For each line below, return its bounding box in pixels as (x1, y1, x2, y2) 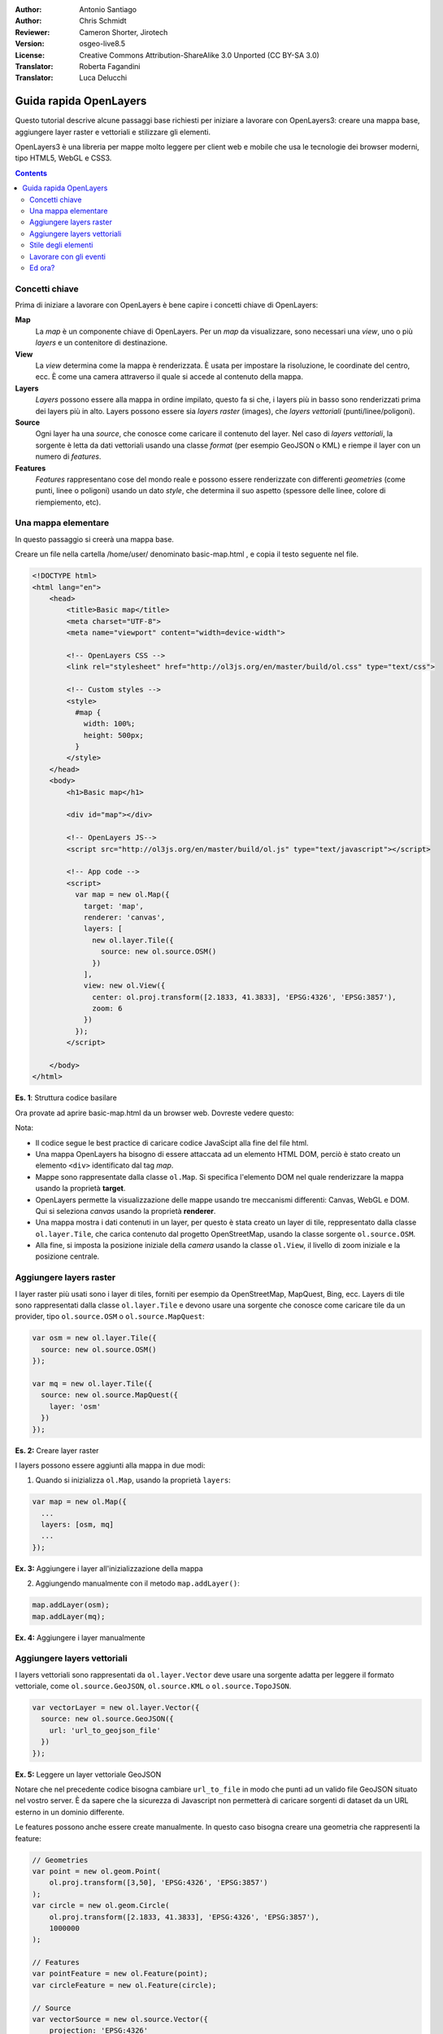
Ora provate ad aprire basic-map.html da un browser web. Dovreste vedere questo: (15, 1107, 294, 1118)
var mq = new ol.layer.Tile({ (32, 1379, 153, 1388)
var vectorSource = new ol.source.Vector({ (32, 2014, 209, 2024)
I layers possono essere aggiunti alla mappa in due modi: (15, 1460, 206, 1470)
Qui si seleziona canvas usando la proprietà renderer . (35, 1206, 216, 1216)
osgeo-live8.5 (79, 39, 126, 49)
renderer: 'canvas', (83, 912, 166, 922)
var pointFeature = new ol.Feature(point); (32, 1969, 209, 1979)
